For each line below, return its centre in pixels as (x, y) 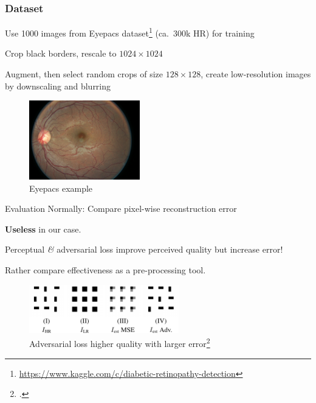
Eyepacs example (61, 188)
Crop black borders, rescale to (61, 53)
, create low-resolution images (256, 74)
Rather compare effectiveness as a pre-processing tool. (105, 270)
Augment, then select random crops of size (84, 74)
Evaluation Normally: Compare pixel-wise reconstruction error (121, 209)
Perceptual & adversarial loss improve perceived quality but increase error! (144, 249)
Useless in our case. (43, 229)
